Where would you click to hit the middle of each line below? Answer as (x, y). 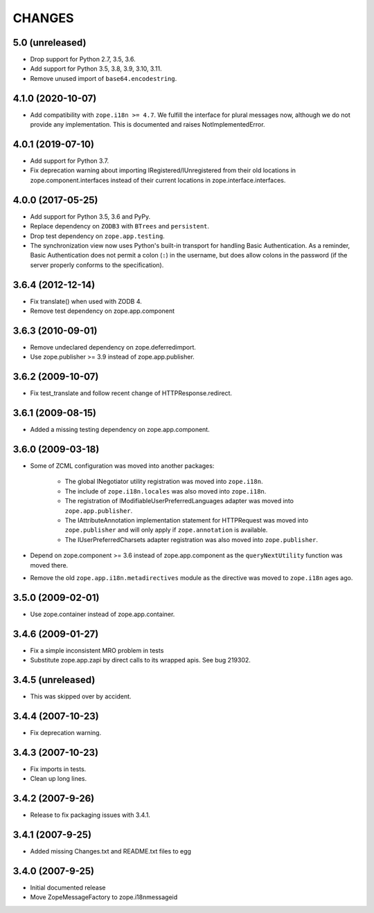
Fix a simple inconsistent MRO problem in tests (97, 650)
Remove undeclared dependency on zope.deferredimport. (113, 347)
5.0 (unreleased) (50, 43)
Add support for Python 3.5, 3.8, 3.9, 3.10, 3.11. (96, 69)
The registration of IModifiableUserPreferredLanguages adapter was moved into (179, 501)
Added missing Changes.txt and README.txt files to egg (111, 851)
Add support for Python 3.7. (70, 161)
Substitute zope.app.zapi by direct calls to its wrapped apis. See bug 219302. (140, 660)
